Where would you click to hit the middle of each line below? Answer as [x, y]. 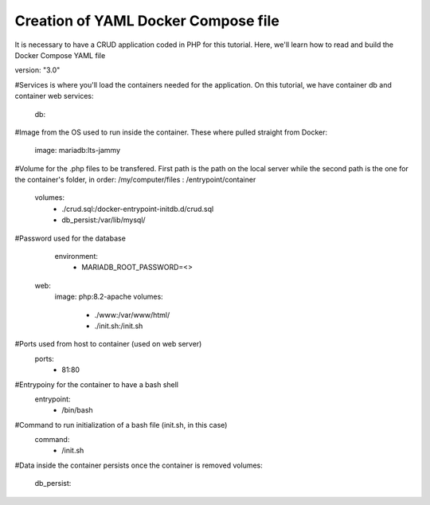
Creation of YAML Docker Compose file [147, 21]
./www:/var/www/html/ [132, 315]
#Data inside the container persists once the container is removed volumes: [139, 465]
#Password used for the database [70, 238]
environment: [76, 256]
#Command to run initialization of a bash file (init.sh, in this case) [121, 425]
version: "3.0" [37, 70]
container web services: [54, 96]
